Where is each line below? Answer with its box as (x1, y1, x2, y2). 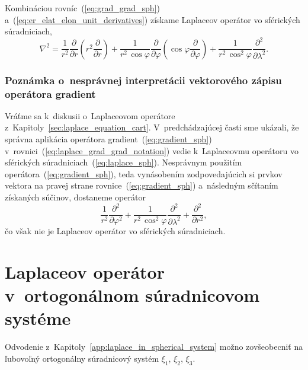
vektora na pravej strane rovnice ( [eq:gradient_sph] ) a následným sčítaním (5, 179, 278, 192)
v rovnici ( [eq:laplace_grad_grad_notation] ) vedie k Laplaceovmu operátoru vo (5, 144, 299, 157)
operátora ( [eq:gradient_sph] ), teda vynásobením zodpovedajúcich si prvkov (5, 167, 283, 180)
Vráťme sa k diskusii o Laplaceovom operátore (5, 109, 175, 122)
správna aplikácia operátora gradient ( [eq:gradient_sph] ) (5, 133, 212, 145)
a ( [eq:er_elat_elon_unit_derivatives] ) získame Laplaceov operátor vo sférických (5, 13, 300, 25)
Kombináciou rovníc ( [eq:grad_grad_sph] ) (5, 2, 160, 14)
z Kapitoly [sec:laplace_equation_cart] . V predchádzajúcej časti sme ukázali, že (5, 121, 299, 133)
